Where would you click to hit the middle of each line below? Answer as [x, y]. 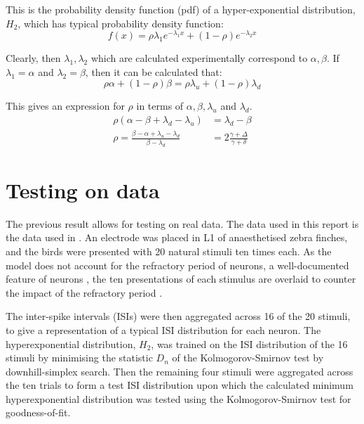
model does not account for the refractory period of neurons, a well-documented [177, 265]
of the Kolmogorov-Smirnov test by [248, 358]
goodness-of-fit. [38, 412]
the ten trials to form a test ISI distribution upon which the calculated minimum [180, 385]
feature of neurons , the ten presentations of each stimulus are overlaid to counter [181, 279]
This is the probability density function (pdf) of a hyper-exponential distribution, [181, 9]
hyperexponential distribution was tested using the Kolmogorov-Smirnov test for [178, 398]
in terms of [160, 106]
